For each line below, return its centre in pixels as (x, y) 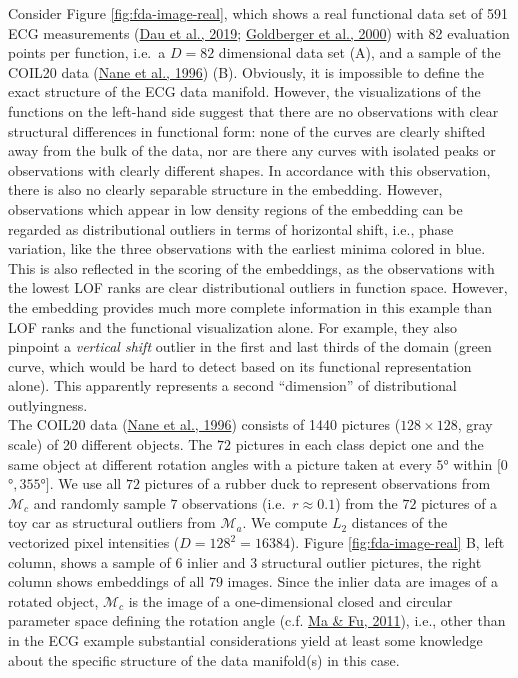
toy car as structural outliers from (112, 522)
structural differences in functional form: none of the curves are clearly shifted (247, 130)
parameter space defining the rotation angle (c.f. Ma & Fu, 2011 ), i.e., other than (257, 620)
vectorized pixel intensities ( (94, 542)
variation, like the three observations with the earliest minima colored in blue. (247, 248)
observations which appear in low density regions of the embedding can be (235, 208)
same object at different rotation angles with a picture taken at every (220, 463)
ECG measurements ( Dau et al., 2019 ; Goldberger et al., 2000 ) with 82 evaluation (259, 32)
